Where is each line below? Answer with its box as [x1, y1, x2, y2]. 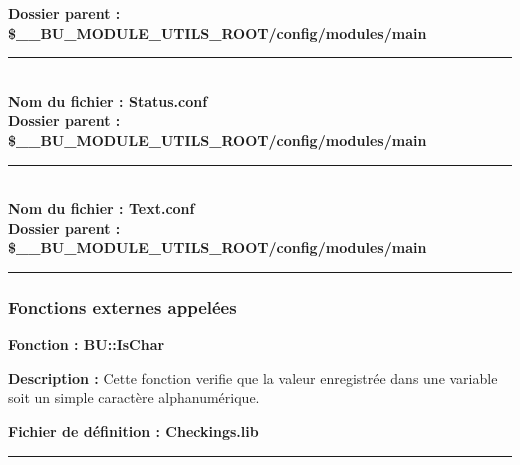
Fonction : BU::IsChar [8, 334, 165, 355]
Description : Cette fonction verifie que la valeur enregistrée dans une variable [8, 367, 498, 388]
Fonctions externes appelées [8, 294, 237, 319]
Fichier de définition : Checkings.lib [8, 420, 259, 441]
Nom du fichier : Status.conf [8, 90, 208, 111]
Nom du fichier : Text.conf [8, 198, 195, 219]
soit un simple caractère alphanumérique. [8, 387, 260, 408]
